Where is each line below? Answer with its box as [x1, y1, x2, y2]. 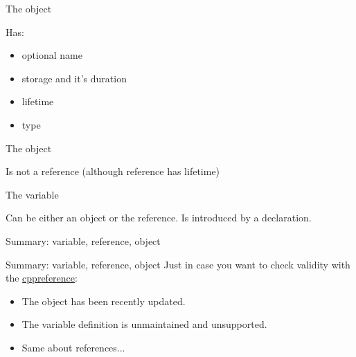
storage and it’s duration [21, 71, 127, 85]
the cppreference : [6, 271, 78, 285]
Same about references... [21, 340, 125, 354]
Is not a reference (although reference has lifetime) [6, 164, 220, 178]
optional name [21, 48, 82, 62]
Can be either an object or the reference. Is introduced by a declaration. [6, 210, 312, 225]
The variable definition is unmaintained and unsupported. [21, 317, 267, 331]
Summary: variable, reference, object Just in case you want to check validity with [6, 257, 350, 271]
